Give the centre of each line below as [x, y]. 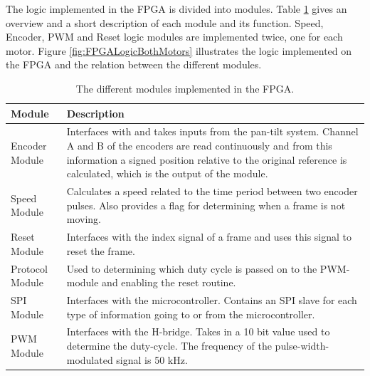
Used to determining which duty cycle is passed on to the [192, 268]
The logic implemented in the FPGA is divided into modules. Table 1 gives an [176, 9]
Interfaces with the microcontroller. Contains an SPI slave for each [212, 299]
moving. [84, 219]
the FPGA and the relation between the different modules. [134, 64]
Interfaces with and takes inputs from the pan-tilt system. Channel [212, 131]
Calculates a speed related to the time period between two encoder [212, 191]
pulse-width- [302, 345]
